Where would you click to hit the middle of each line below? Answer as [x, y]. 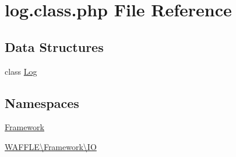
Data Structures [54, 46]
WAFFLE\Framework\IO [51, 146]
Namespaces [42, 102]
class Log [21, 71]
